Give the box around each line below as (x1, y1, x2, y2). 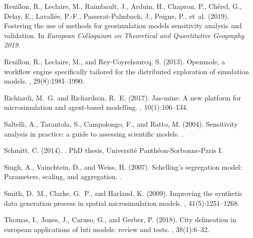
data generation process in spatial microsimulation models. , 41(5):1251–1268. (4, 197, 240, 208)
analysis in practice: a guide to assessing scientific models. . (4, 128, 184, 139)
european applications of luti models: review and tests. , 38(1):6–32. (4, 224, 209, 234)
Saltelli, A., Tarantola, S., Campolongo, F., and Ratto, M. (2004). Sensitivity (4, 118, 238, 129)
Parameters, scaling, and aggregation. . (4, 171, 122, 182)
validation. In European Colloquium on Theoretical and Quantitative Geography (4, 30, 245, 40)
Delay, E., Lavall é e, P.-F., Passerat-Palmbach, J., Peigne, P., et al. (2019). (4, 10, 229, 21)
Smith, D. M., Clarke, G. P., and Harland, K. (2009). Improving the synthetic (4, 188, 243, 198)
